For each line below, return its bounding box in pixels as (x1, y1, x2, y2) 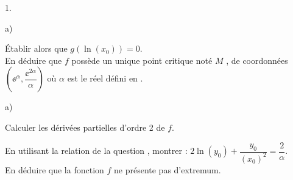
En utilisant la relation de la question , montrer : (5, 144, 188, 157)
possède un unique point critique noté (71, 54, 213, 66)
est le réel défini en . (67, 72, 143, 85)
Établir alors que (5, 42, 68, 55)
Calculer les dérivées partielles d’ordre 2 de (5, 120, 165, 133)
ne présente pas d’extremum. (114, 163, 221, 176)
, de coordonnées (226, 54, 288, 66)
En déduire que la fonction (5, 163, 104, 176)
